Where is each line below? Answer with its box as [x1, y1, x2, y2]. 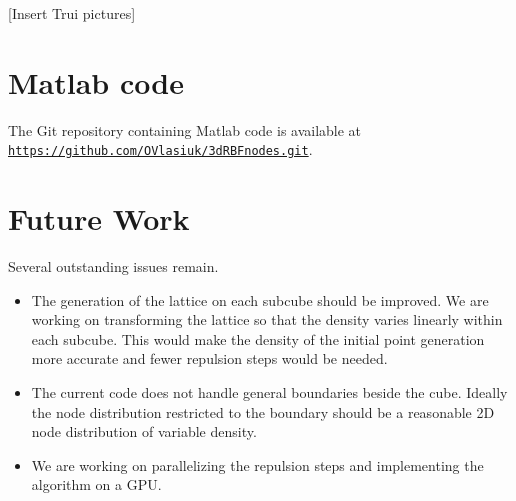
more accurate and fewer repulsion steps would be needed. [31, 348, 388, 369]
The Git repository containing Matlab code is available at [8, 119, 362, 140]
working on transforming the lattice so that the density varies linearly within [31, 309, 503, 330]
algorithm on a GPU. [31, 474, 162, 495]
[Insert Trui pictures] [8, 3, 136, 23]
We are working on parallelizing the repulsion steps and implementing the [31, 454, 484, 475]
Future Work [8, 198, 190, 239]
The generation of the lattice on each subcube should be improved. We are [31, 289, 489, 310]
